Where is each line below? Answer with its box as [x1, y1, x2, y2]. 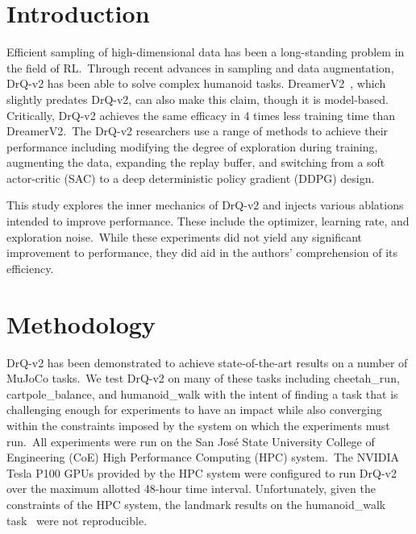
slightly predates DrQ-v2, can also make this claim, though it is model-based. [6, 90, 389, 107]
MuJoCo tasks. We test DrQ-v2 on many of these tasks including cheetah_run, [6, 370, 400, 387]
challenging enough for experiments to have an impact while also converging [6, 401, 382, 418]
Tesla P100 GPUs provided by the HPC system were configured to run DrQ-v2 [6, 464, 397, 481]
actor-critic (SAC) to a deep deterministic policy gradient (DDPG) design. [6, 169, 375, 186]
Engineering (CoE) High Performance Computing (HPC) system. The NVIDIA [6, 449, 399, 466]
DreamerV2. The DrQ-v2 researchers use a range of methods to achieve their [6, 122, 389, 139]
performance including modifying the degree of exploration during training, [6, 138, 378, 155]
